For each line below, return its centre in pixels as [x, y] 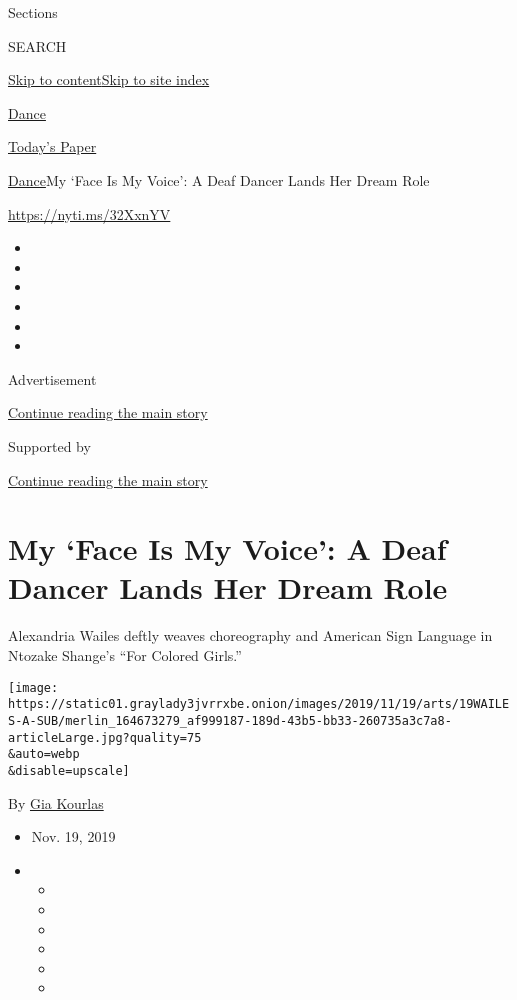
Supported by [49, 445]
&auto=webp [44, 754]
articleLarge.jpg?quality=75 [105, 737]
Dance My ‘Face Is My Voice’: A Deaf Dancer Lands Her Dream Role [219, 179]
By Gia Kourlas [56, 802]
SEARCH [37, 45]
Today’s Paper [52, 146]
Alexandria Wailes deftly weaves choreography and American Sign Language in [250, 635]
